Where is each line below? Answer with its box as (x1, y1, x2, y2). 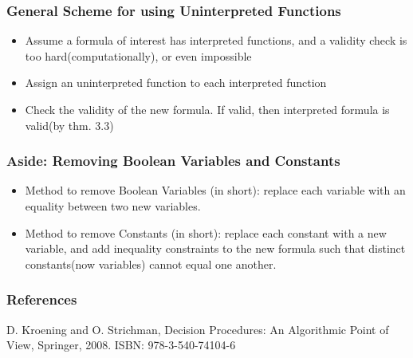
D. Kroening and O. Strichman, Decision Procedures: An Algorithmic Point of (6, 321, 389, 337)
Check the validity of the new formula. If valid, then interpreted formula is (25, 101, 390, 117)
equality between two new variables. (25, 198, 201, 214)
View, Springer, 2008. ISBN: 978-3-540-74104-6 (6, 336, 236, 353)
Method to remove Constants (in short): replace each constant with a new (25, 224, 387, 241)
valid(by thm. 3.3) (25, 116, 114, 133)
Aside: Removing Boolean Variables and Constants (6, 151, 340, 171)
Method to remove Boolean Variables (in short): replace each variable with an (25, 182, 406, 199)
